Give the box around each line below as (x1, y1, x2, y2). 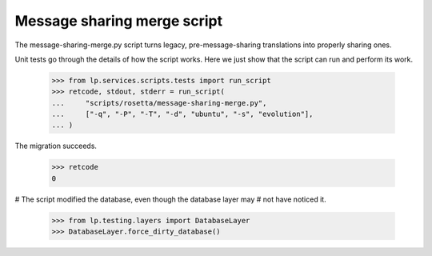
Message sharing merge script (14, 12, 223, 30)
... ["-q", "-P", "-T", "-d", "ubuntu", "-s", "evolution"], (51, 110, 314, 119)
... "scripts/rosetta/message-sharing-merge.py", (51, 98, 267, 107)
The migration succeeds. (14, 141, 98, 151)
